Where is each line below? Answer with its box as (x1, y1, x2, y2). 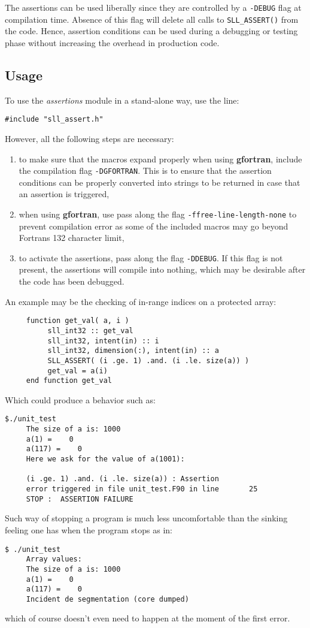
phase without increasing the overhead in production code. (5, 36, 220, 49)
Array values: (26, 555, 82, 564)
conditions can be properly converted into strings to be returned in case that (19, 176, 300, 188)
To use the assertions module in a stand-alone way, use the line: (5, 93, 239, 106)
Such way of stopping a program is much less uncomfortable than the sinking (5, 512, 288, 524)
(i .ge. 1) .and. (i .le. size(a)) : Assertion (26, 475, 219, 484)
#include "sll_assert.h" (5, 115, 104, 124)
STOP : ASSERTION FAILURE (26, 494, 133, 503)
